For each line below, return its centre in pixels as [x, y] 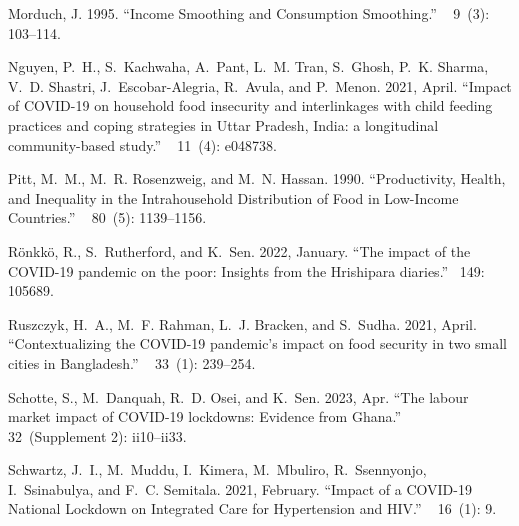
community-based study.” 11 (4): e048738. [142, 144]
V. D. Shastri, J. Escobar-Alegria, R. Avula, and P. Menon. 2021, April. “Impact [260, 85]
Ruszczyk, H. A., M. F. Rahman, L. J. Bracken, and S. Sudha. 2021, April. [242, 323]
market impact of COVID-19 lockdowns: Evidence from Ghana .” [205, 416]
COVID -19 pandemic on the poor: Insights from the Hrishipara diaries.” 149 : [246, 270]
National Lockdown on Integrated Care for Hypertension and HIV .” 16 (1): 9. [252, 508]
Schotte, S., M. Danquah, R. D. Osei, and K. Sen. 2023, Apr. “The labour [238, 396]
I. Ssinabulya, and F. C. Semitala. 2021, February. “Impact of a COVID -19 [240, 488]
